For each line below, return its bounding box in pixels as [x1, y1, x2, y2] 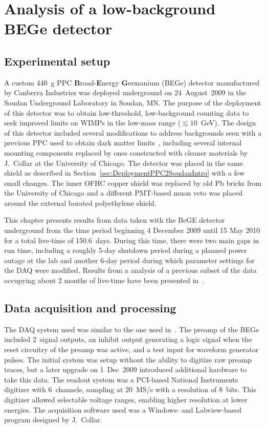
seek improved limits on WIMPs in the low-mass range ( [4, 117, 181, 128]
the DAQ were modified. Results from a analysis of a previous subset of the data [4, 265, 257, 275]
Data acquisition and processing [4, 300, 176, 316]
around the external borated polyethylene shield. [4, 197, 157, 208]
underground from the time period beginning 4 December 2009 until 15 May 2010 [4, 225, 260, 236]
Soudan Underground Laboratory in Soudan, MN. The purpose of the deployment [4, 97, 261, 108]
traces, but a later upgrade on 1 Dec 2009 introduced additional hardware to [4, 364, 247, 375]
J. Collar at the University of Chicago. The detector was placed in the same [4, 157, 243, 168]
